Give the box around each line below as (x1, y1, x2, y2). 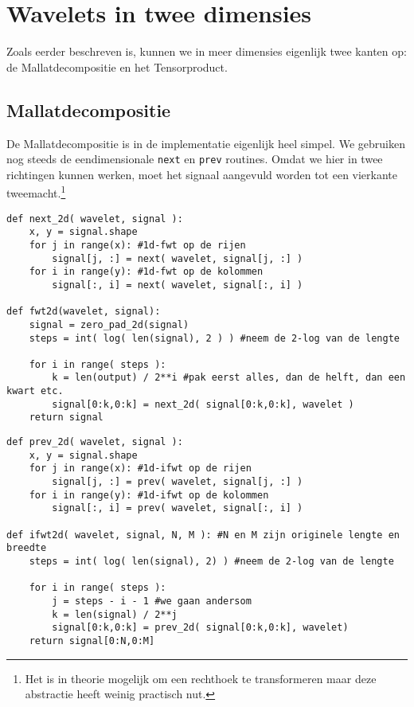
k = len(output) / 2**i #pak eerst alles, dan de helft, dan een (52, 372, 406, 384)
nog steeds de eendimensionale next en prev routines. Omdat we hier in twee (6, 150, 383, 167)
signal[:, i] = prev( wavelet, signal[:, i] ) (52, 502, 303, 514)
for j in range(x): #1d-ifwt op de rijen (29, 463, 252, 475)
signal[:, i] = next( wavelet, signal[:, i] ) (52, 279, 303, 291)
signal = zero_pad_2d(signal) (29, 318, 189, 330)
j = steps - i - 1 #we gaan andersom (52, 595, 252, 607)
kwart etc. (6, 385, 64, 397)
